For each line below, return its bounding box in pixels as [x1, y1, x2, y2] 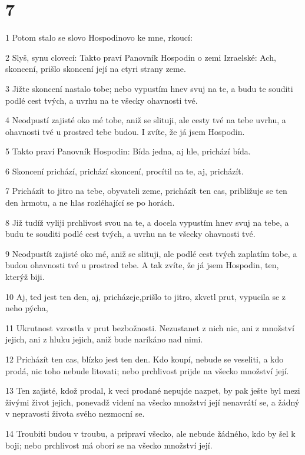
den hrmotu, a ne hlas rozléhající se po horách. [5, 196, 175, 209]
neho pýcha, [5, 302, 48, 314]
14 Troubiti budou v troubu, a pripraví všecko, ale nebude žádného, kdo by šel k [5, 427, 296, 439]
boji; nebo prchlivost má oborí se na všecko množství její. [5, 438, 213, 451]
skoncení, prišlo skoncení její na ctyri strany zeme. [5, 62, 186, 75]
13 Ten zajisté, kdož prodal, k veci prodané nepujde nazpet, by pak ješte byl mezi [5, 384, 300, 397]
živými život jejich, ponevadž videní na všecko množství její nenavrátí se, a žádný [5, 395, 300, 408]
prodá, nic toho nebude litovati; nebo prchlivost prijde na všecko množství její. [5, 364, 289, 377]
